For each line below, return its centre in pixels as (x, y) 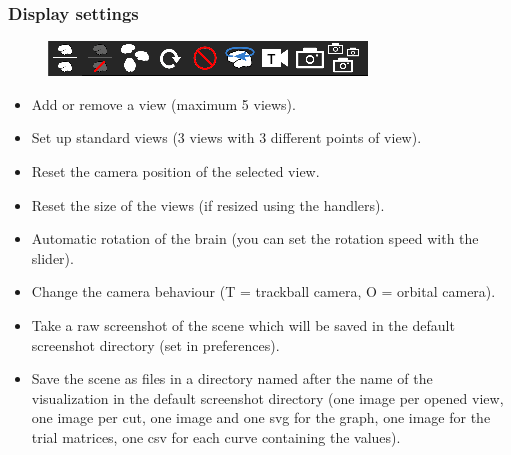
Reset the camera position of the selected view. (175, 171)
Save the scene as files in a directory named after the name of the (232, 378)
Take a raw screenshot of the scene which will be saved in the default (243, 324)
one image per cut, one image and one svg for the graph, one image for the (261, 417)
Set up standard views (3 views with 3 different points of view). (226, 137)
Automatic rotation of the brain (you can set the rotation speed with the (255, 238)
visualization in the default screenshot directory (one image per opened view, (267, 397)
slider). (52, 257)
